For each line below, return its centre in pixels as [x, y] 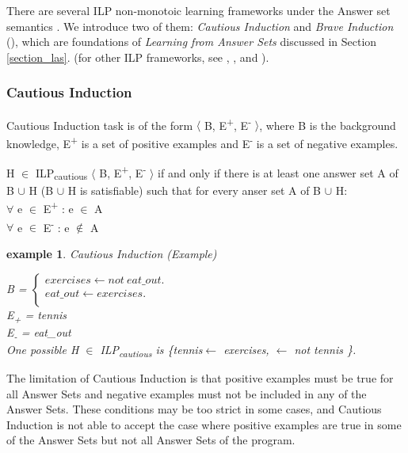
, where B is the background [328, 125]
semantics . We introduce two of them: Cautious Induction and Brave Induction [200, 26]
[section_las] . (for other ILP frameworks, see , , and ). [138, 57]
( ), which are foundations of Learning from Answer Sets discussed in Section [192, 42]
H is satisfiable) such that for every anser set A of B [194, 190]
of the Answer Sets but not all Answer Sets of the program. [151, 440]
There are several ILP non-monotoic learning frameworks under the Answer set [198, 10]
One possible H [43, 349]
